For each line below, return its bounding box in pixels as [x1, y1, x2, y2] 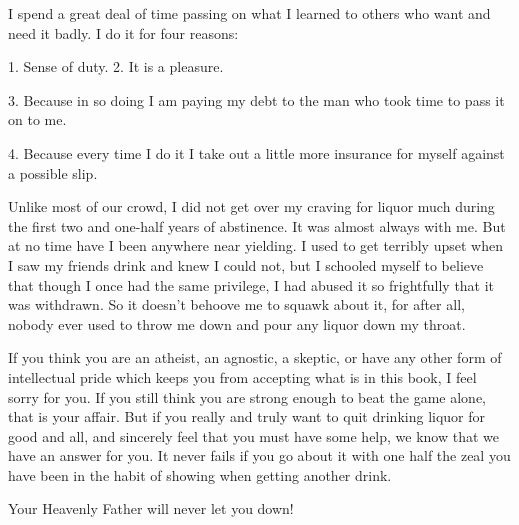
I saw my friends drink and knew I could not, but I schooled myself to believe [8, 254, 484, 275]
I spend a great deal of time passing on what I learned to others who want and [8, 3, 491, 23]
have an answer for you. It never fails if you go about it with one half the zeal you [8, 445, 511, 466]
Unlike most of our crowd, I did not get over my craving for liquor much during [8, 196, 495, 217]
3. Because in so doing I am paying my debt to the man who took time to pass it [8, 89, 505, 110]
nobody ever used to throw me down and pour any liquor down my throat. [8, 313, 466, 334]
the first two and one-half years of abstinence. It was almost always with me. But [8, 215, 506, 236]
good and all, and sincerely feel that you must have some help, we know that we [8, 425, 500, 446]
